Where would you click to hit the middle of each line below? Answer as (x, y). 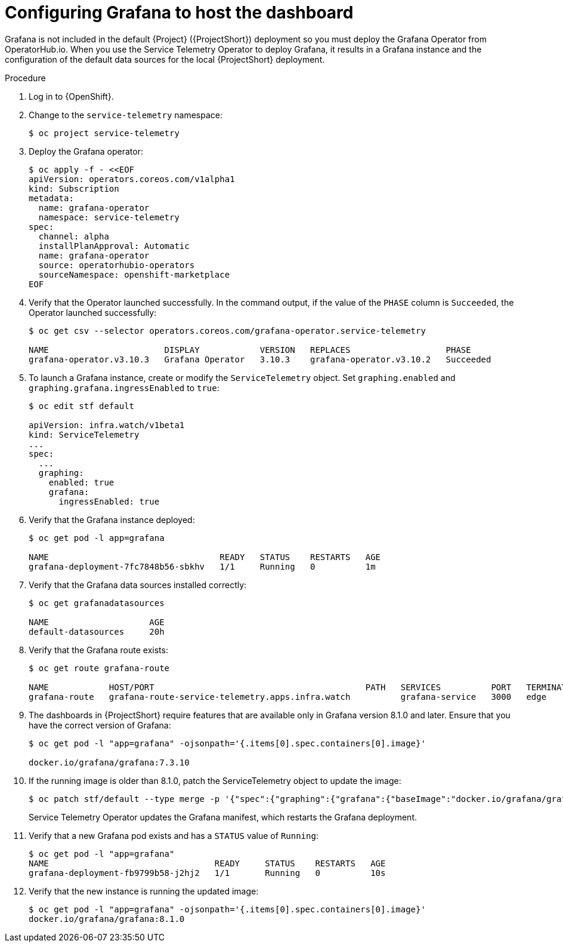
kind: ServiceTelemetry (84, 434)
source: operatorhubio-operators (117, 265)
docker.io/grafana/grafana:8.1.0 (107, 919)
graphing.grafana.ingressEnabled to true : (124, 388)
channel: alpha (74, 236)
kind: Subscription (74, 188)
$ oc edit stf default (82, 406)
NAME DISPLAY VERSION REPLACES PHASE (250, 350)
